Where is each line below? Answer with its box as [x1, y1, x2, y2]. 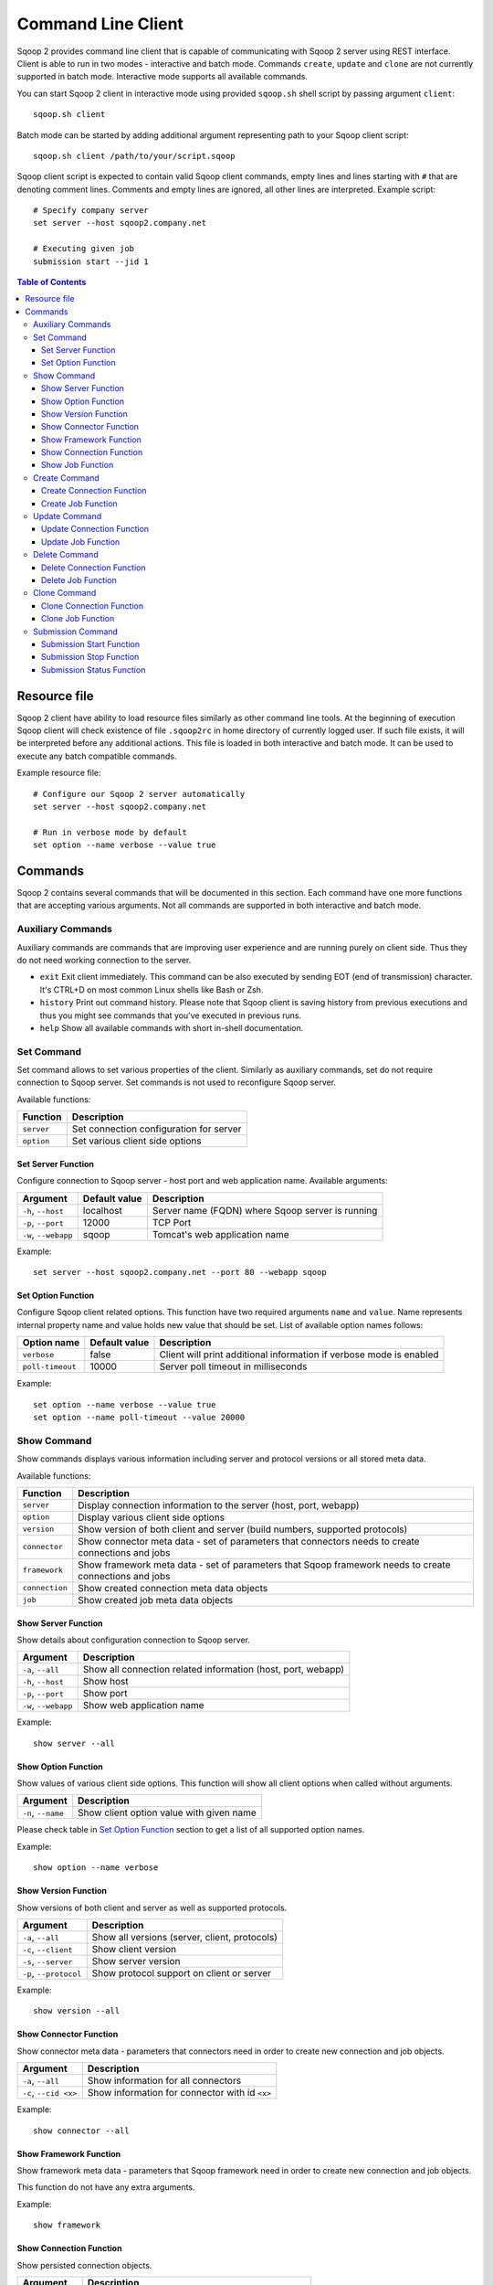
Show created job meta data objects [78, 1593, 233, 1606]
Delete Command [33, 549, 100, 560]
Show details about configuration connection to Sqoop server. [16, 1634, 251, 1645]
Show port [82, 1687, 128, 1700]
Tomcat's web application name [152, 1228, 289, 1240]
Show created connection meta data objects [78, 1581, 268, 1594]
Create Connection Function [41, 485, 147, 496]
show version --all [33, 2006, 121, 2016]
